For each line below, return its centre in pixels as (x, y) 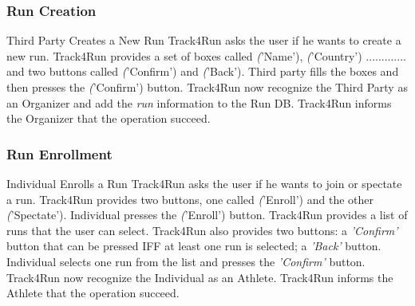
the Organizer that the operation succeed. (109, 118)
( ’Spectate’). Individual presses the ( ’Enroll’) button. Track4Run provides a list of (207, 215)
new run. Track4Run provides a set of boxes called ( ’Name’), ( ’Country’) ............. (206, 55)
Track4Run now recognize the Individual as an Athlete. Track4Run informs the (200, 277)
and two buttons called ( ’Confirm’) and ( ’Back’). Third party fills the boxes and (203, 71)
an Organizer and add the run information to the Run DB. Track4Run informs (199, 102)
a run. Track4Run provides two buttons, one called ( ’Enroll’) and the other (190, 199)
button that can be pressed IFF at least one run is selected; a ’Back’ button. (194, 246)
